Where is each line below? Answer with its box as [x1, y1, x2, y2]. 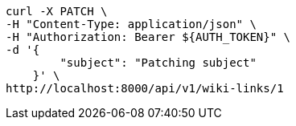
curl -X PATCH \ [6, 5, 108, 18]
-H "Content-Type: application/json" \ [6, 18, 257, 30]
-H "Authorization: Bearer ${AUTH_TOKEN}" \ [6, 30, 291, 43]
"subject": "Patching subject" [60, 56, 257, 69]
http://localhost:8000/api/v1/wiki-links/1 [6, 82, 284, 95]
